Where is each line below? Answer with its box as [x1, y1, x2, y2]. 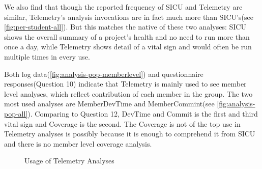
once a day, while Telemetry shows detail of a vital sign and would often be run [4, 41, 252, 52]
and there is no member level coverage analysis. [4, 138, 152, 149]
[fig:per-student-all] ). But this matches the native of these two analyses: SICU [4, 21, 246, 32]
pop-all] [4, 108, 28, 119]
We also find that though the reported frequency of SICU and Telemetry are [4, 2, 243, 12]
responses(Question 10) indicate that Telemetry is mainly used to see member [4, 78, 247, 89]
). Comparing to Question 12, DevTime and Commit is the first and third [27, 108, 258, 119]
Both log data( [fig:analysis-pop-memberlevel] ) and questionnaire [4, 68, 203, 79]
